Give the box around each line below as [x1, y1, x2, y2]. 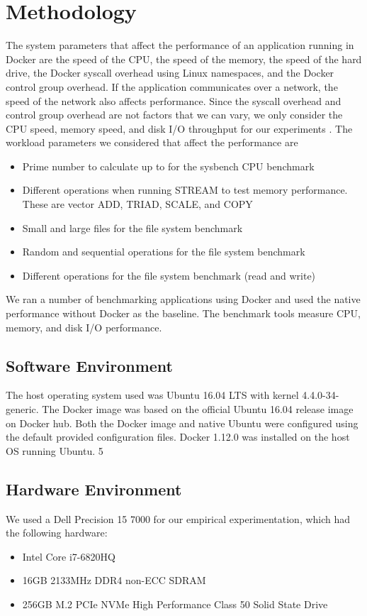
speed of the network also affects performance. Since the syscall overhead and [6, 93, 341, 108]
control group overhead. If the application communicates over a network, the [6, 79, 338, 94]
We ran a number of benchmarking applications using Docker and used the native [6, 292, 361, 307]
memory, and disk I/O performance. [6, 319, 162, 334]
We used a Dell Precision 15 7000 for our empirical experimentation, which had [6, 511, 351, 526]
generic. [6, 402, 39, 417]
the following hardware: [6, 525, 108, 540]
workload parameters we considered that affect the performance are [6, 135, 298, 150]
